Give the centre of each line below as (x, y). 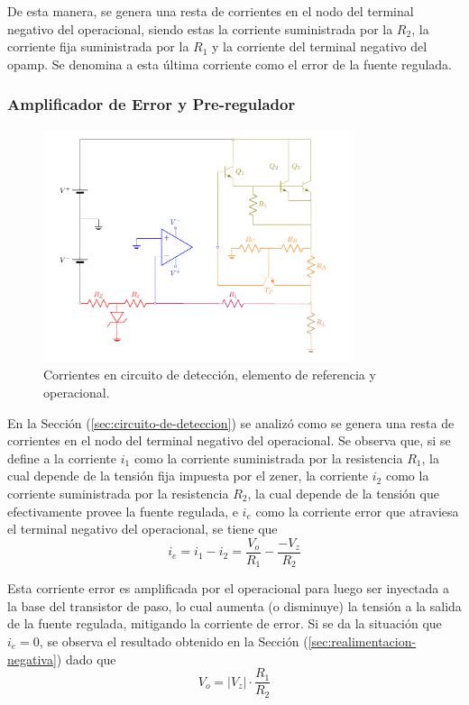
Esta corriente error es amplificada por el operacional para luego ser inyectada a (228, 588)
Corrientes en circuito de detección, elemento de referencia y (210, 375)
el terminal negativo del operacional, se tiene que (143, 529)
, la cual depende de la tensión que (343, 493)
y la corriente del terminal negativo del (320, 46)
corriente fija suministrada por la (98, 46)
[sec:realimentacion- (362, 641)
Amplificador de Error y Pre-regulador (152, 104)
